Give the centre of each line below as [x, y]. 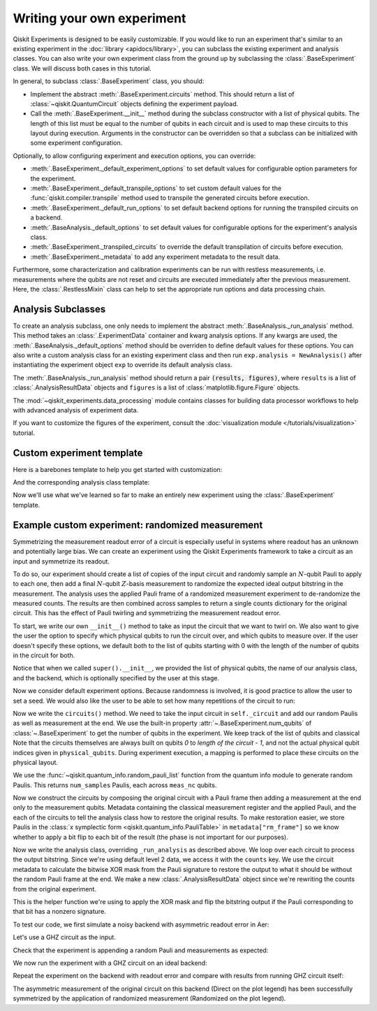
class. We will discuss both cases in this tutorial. [82, 68]
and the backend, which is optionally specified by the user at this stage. [116, 677]
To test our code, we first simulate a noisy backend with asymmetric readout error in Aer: [141, 924]
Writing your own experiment [99, 18]
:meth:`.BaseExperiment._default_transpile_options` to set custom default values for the [156, 188]
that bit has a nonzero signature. [59, 912]
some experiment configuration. [76, 143]
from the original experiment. [55, 889]
